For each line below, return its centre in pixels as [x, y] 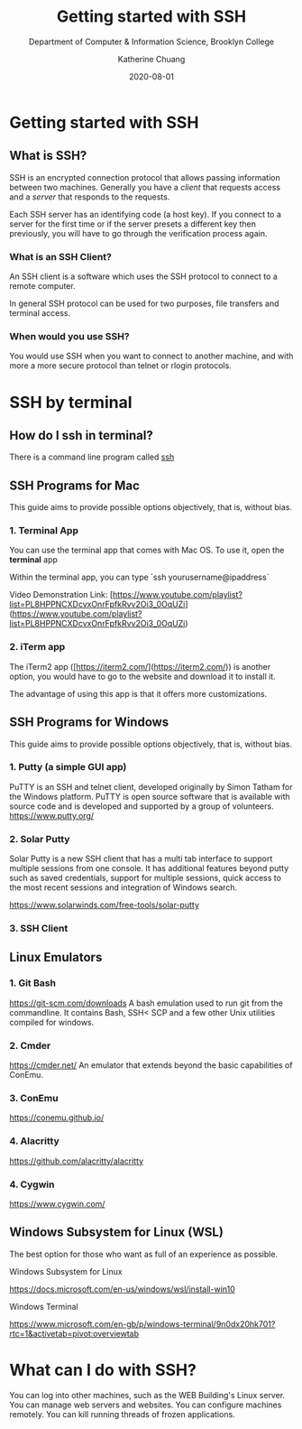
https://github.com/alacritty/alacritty [77, 1161]
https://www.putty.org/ [52, 815]
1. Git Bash [33, 983]
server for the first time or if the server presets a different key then [133, 224]
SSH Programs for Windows [89, 723]
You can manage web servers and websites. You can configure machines [146, 1405]
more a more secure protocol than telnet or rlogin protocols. [120, 366]
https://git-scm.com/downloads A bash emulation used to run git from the [146, 1003]
